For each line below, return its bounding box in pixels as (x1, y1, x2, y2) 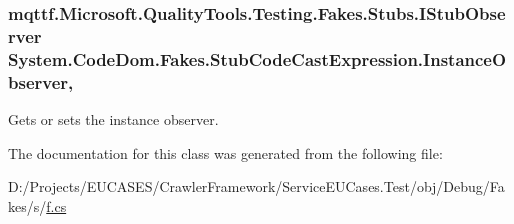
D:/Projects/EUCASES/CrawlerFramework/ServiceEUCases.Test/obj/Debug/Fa (8, 176, 505, 197)
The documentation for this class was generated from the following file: (8, 142, 443, 163)
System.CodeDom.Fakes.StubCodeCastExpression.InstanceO (8, 46, 507, 71)
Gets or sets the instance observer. (8, 108, 219, 129)
